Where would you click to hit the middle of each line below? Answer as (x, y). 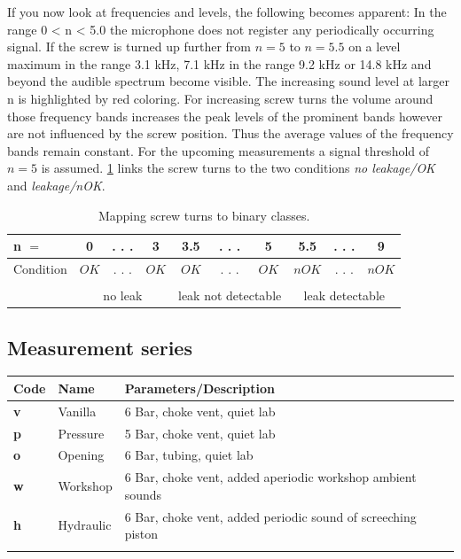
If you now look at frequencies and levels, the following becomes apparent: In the (227, 12)
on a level (375, 47)
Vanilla (77, 411)
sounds (143, 494)
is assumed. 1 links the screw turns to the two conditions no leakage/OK (238, 168)
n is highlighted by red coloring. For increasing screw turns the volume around (220, 98)
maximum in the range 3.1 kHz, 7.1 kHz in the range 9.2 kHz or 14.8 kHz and (219, 63)
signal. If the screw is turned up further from (129, 47)
